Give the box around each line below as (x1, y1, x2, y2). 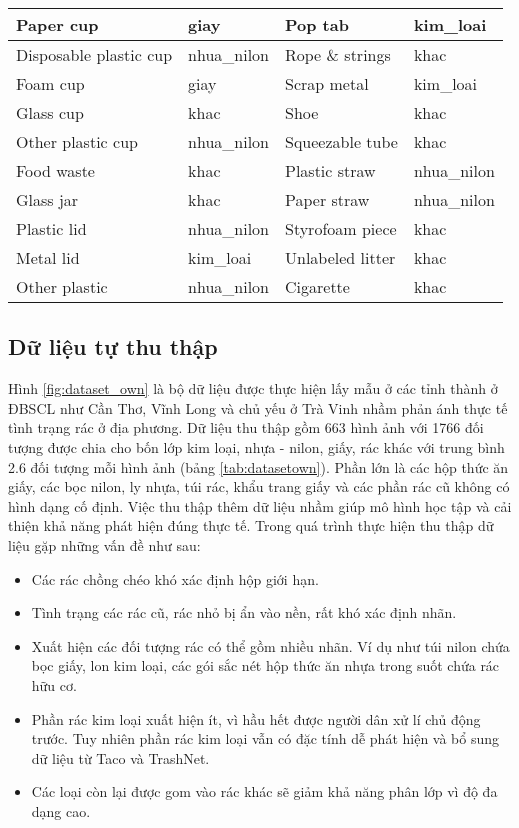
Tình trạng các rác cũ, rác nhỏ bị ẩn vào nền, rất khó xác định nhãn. (31, 602, 457, 623)
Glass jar (16, 188, 79, 211)
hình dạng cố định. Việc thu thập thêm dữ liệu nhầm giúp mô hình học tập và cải (8, 495, 512, 516)
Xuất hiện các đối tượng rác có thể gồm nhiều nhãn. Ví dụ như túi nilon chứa (31, 635, 510, 656)
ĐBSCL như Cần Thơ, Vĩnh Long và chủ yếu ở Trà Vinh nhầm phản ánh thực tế (8, 397, 508, 418)
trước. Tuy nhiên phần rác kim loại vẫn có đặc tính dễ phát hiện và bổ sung (31, 728, 500, 749)
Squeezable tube (285, 130, 398, 153)
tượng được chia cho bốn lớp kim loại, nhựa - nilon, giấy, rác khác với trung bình (8, 436, 505, 457)
